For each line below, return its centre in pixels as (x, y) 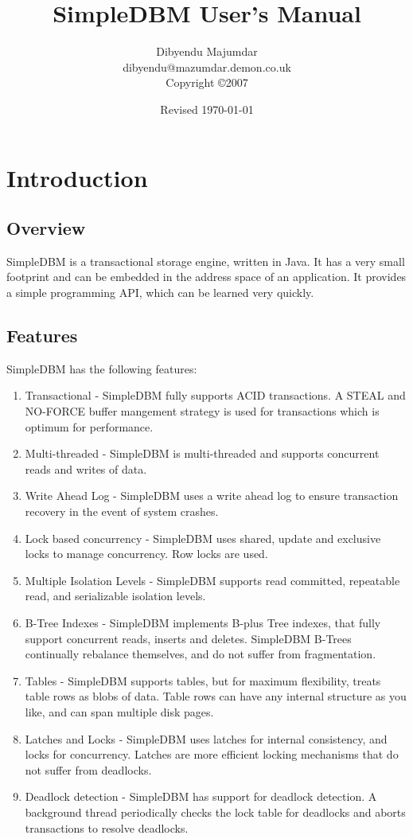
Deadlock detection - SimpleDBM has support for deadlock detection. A (201, 796)
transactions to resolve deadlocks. (107, 827)
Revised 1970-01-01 (207, 109)
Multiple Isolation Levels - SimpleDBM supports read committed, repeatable (212, 580)
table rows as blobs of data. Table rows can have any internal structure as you (216, 696)
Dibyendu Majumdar (207, 51)
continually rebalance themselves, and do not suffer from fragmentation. (201, 654)
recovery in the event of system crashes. (122, 511)
